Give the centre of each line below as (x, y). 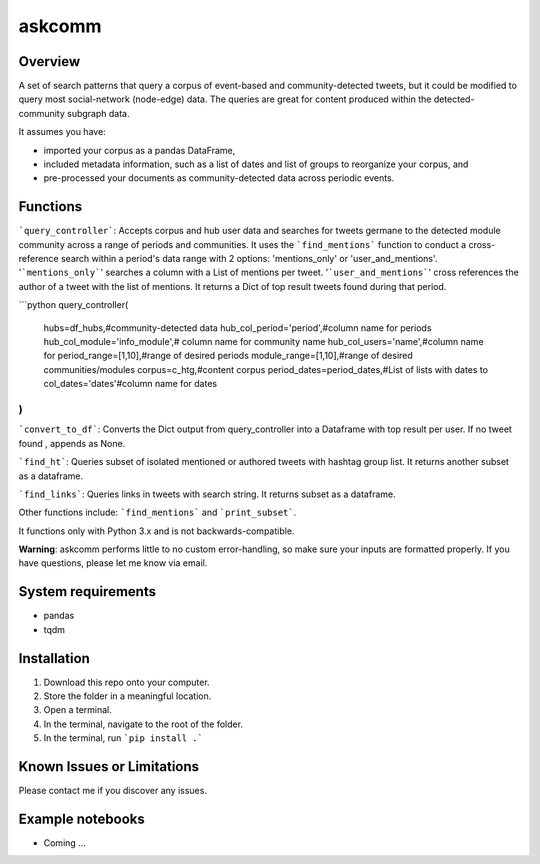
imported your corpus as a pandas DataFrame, (139, 150)
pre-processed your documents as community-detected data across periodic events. (219, 178)
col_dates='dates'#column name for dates (130, 384)
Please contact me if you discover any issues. (112, 791)
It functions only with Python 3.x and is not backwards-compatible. (156, 531)
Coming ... (65, 843)
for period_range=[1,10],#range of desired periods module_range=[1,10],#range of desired (228, 356)
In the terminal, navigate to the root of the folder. (143, 724)
